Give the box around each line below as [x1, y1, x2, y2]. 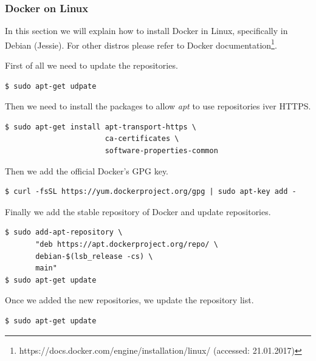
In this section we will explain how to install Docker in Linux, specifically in [5, 24, 288, 37]
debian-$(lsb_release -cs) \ [35, 252, 153, 261]
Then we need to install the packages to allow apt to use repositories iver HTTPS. [5, 100, 311, 112]
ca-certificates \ [105, 134, 179, 143]
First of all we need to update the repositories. [5, 59, 178, 72]
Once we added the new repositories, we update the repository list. [5, 294, 254, 306]
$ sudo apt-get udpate [5, 81, 97, 91]
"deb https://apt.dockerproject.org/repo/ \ [35, 240, 218, 249]
